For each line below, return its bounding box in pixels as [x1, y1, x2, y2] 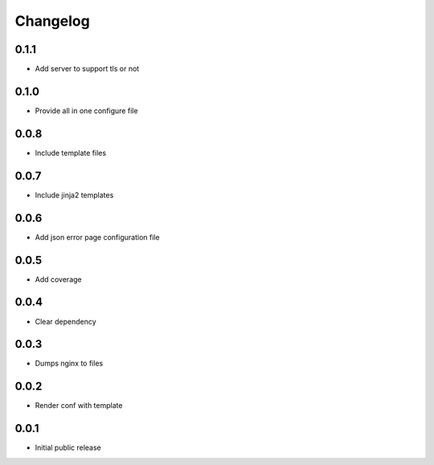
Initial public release [35, 443, 102, 453]
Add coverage [35, 274, 82, 284]
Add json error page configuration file [35, 232, 160, 242]
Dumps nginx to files [35, 358, 104, 369]
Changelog [14, 12, 90, 30]
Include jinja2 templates [35, 190, 114, 200]
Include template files [35, 148, 107, 157]
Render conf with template [35, 401, 123, 410]
